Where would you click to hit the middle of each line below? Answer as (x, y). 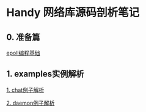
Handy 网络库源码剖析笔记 (73, 13)
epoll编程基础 (23, 53)
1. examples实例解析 (45, 74)
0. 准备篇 (23, 37)
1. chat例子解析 (25, 90)
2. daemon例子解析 (31, 103)
